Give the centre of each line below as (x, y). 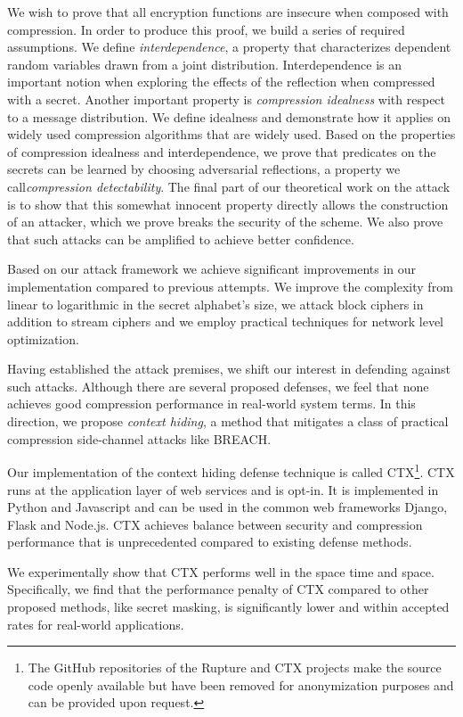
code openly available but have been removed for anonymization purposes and (241, 684)
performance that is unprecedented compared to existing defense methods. (210, 542)
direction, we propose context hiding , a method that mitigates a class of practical (228, 421)
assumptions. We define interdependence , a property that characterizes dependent (229, 47)
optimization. (43, 338)
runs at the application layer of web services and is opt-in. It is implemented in (223, 489)
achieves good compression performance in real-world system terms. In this (211, 404)
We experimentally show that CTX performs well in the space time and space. (221, 571)
